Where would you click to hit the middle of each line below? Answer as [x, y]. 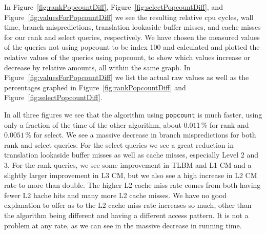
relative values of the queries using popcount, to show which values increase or [127, 57]
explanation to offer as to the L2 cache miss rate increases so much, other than [128, 205]
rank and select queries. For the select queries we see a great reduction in [119, 144]
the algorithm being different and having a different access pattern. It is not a [126, 215]
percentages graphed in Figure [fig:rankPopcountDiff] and [95, 87]
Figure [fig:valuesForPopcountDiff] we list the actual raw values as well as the [127, 77]
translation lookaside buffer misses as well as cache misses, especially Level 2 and [131, 155]
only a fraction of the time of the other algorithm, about [93, 124]
